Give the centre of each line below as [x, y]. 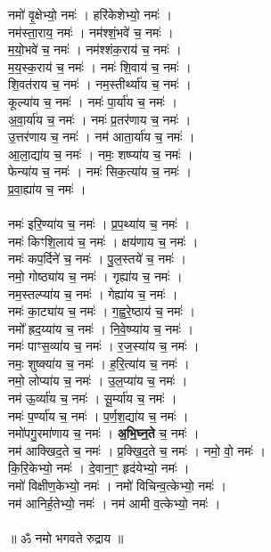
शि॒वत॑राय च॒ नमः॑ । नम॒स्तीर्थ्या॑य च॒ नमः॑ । [100, 84]
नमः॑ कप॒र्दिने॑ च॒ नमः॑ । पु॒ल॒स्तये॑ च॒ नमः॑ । [97, 259]
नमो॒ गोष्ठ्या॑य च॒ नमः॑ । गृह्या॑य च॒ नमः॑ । [95, 276]
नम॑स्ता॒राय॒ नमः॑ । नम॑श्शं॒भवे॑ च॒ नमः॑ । [91, 32]
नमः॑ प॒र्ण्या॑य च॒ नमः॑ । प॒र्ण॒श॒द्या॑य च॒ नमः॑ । [99, 415]
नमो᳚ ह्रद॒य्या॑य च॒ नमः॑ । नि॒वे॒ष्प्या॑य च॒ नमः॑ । [101, 328]
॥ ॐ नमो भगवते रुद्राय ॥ [66, 537]
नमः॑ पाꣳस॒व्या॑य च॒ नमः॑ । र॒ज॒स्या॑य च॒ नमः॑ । [104, 346]
